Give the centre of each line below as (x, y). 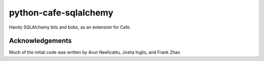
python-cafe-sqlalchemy (61, 13)
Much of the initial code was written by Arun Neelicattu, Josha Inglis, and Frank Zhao (95, 52)
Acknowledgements (40, 41)
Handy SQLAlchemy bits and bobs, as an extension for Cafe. (70, 27)
